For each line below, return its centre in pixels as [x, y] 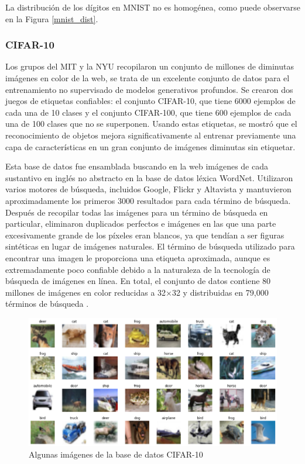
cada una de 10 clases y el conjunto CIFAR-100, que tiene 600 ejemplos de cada [148, 112]
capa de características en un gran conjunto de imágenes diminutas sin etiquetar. [150, 146]
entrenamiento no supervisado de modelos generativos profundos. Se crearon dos [149, 89]
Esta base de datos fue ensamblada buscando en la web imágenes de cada [137, 166]
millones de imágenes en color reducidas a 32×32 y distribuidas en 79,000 [137, 292]
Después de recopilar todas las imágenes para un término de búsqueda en [137, 212]
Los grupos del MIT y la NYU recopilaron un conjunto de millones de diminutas [150, 66]
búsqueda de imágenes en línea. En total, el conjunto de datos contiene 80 [138, 281]
